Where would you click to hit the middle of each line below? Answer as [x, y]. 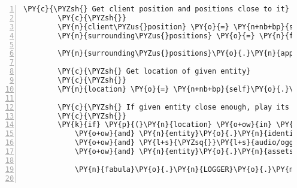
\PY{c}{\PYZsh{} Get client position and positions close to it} [156, 9]
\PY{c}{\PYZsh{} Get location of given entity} [154, 72]
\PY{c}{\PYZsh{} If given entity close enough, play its [173, 107]
